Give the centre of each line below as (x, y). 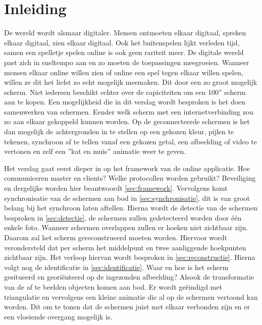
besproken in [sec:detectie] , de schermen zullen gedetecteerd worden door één (123, 217)
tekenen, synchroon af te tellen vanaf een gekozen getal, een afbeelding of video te (130, 141)
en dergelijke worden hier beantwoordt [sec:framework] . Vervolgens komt (116, 188)
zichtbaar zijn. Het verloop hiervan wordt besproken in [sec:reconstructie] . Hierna (130, 257)
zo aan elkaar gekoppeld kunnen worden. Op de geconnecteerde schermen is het (127, 121)
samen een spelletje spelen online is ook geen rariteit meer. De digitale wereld (124, 52)
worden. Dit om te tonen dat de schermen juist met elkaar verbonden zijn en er (127, 307)
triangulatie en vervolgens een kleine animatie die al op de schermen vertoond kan (131, 296)
